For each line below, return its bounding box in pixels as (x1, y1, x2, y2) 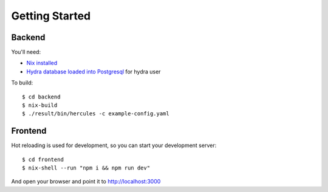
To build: (11, 79, 33, 86)
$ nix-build (22, 102, 58, 109)
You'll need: (11, 49, 41, 56)
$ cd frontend (22, 156, 64, 163)
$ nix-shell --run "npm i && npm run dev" (22, 165, 151, 171)
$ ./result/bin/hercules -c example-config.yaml (22, 110, 169, 117)
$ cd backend (22, 93, 61, 100)
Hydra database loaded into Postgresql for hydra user (26, 67, 161, 75)
